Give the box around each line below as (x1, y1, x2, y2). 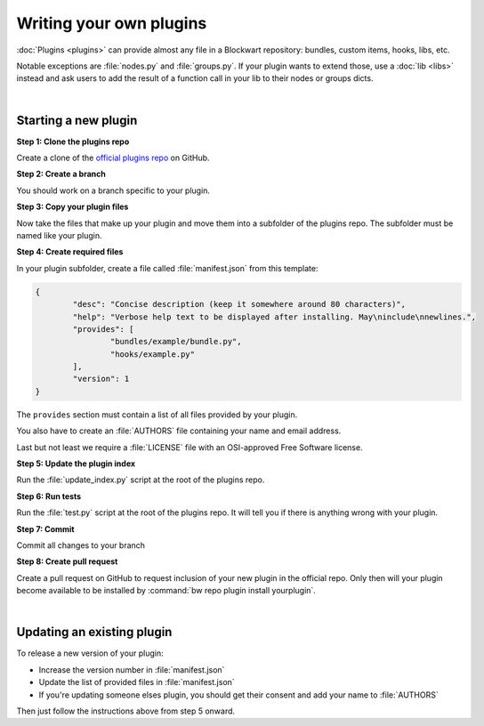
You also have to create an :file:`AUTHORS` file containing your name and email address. (16, 425, 342, 436)
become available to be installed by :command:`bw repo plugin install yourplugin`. (16, 585, 316, 596)
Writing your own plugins (16, 13, 207, 33)
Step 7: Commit (16, 523, 75, 534)
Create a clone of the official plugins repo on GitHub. (16, 152, 210, 164)
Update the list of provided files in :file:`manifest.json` (38, 677, 235, 688)
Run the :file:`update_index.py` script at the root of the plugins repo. (16, 474, 265, 485)
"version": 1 (72, 374, 130, 384)
